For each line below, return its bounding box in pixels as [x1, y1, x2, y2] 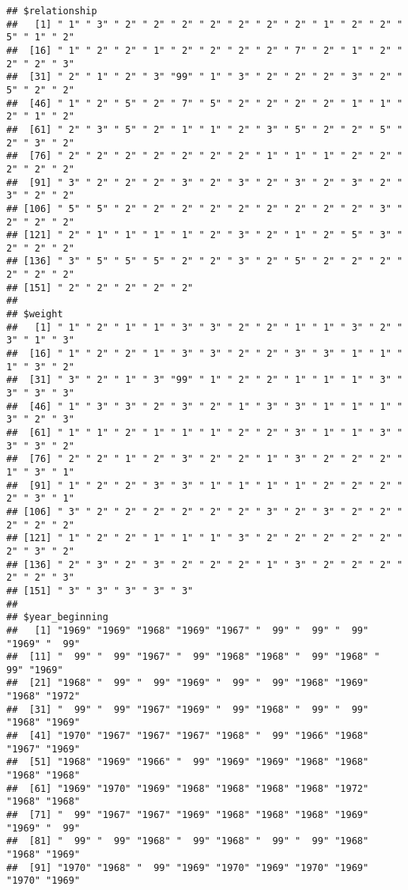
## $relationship [6, 6, 97, 17]
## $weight [6, 309, 63, 320]
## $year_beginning [6, 612, 108, 623]
